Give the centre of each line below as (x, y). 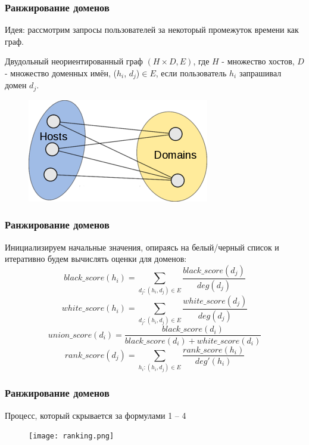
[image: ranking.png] (71, 436)
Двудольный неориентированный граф (74, 61)
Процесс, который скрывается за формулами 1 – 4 (96, 415)
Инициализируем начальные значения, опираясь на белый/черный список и (142, 247)
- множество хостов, (258, 61)
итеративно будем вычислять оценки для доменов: (96, 259)
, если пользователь (191, 73)
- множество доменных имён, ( (61, 73)
